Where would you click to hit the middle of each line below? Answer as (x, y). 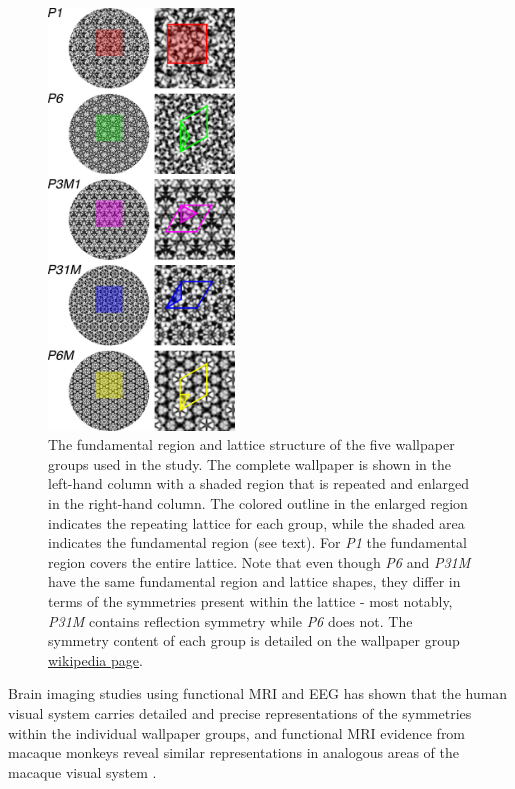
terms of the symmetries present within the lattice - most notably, (250, 600)
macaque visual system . (82, 771)
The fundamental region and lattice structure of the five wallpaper (251, 444)
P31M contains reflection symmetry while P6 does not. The (230, 620)
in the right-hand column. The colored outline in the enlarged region (258, 502)
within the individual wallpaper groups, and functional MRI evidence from (237, 732)
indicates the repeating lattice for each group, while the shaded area (256, 522)
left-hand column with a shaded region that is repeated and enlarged (259, 483)
